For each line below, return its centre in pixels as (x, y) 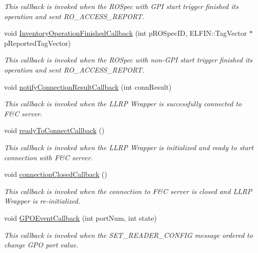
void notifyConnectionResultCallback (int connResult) (88, 86)
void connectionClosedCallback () (56, 174)
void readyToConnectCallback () (54, 130)
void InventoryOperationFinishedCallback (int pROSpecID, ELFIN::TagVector (125, 33)
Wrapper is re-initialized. (42, 201)
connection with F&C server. (49, 157)
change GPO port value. (41, 245)
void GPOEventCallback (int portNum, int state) (80, 217)
